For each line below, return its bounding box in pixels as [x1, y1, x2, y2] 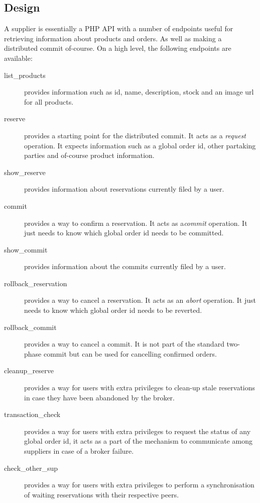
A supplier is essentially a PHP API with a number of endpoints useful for [4, 23, 233, 34]
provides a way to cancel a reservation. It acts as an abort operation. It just [24, 295, 256, 305]
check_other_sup [4, 462, 58, 473]
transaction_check [4, 409, 61, 420]
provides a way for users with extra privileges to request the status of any [24, 426, 251, 436]
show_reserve [4, 166, 46, 177]
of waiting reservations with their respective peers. [24, 489, 179, 499]
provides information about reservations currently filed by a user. [24, 184, 224, 194]
